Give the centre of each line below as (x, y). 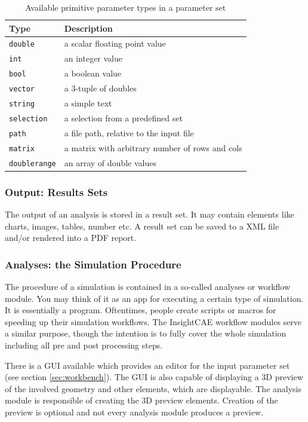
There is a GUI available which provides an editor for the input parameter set (147, 365)
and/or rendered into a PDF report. (71, 238)
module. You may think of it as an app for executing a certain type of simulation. (154, 298)
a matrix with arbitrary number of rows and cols (153, 147)
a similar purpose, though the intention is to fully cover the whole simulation (146, 333)
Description (88, 28)
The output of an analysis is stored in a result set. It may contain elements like (150, 214)
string (22, 104)
